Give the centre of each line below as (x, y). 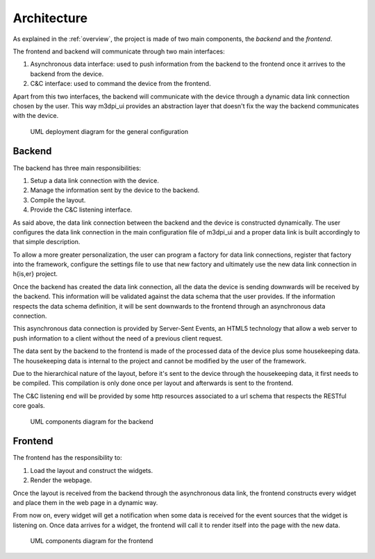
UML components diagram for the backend (92, 421)
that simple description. (47, 242)
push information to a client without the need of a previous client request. (118, 338)
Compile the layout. (58, 200)
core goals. (29, 406)
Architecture (50, 18)
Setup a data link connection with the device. (95, 180)
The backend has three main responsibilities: (77, 168)
